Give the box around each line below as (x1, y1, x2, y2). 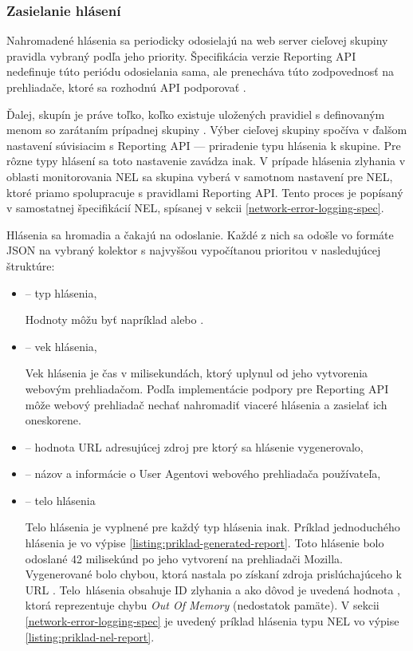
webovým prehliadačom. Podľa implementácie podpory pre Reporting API (25, 380, 389, 397)
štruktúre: (6, 257, 55, 274)
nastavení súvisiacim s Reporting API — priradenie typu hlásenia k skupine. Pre (6, 136, 401, 153)
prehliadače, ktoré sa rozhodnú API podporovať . (6, 79, 246, 95)
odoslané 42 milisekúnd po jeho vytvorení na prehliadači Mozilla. (25, 550, 343, 566)
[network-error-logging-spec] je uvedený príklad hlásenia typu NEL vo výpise (25, 613, 399, 629)
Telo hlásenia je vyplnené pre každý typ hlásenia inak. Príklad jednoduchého (25, 519, 400, 535)
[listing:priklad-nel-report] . (25, 628, 155, 645)
